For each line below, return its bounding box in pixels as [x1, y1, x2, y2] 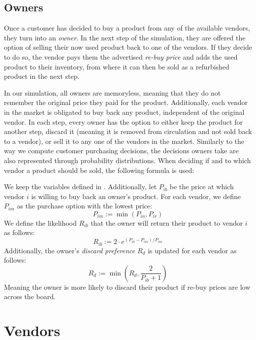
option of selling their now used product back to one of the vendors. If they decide [4, 42, 252, 52]
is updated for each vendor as [148, 245, 237, 255]
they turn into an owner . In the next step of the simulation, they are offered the [4, 32, 246, 42]
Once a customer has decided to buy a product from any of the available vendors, [4, 23, 250, 33]
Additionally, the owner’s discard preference [4, 245, 135, 255]
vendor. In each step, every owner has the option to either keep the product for [4, 116, 243, 127]
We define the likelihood [4, 217, 77, 228]
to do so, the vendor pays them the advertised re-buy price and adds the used [4, 51, 238, 62]
